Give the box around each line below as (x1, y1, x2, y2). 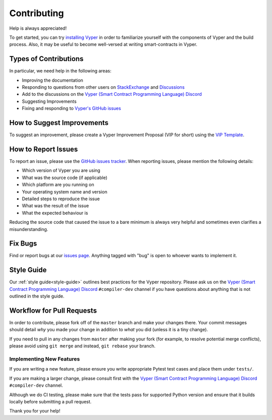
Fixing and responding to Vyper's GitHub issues (22, 105, 121, 111)
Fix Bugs (9, 239, 37, 248)
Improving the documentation (22, 77, 83, 83)
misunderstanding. (9, 226, 48, 232)
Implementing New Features (9, 355, 80, 363)
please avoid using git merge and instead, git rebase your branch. (9, 343, 156, 349)
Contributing (9, 8, 64, 19)
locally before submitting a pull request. (9, 398, 92, 404)
